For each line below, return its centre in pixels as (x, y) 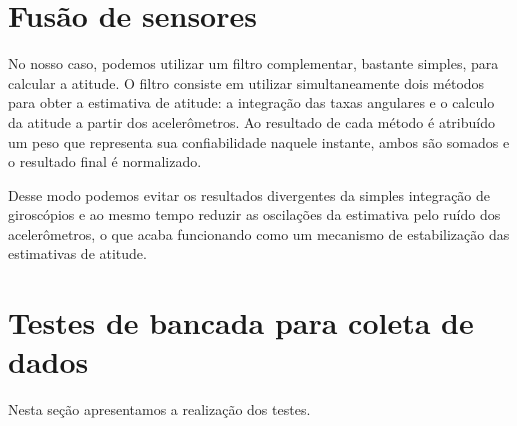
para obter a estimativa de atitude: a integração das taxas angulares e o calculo (251, 102)
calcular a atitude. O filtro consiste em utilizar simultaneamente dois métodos (246, 82)
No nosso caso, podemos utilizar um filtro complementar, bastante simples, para (253, 63)
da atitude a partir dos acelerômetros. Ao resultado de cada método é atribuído (251, 121)
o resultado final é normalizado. (105, 161)
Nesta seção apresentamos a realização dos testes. (159, 409)
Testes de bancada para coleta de (241, 322)
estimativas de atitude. (77, 253)
